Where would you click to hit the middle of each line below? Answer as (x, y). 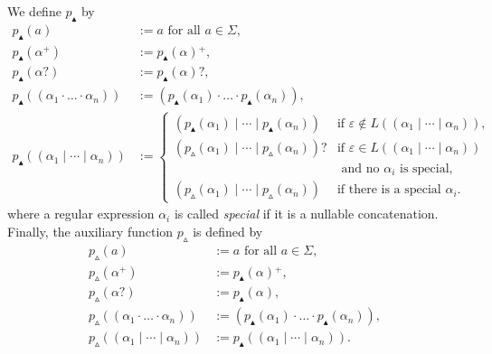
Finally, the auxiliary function (90, 232)
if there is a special (389, 190)
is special (425, 168)
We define (34, 11)
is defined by (228, 232)
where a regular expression (81, 214)
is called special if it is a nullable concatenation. (306, 214)
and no (360, 168)
